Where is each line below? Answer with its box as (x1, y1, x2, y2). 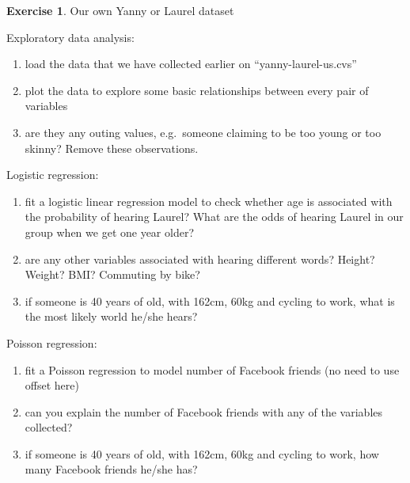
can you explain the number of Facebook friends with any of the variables (25, 403, 383, 420)
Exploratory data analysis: (6, 29, 135, 45)
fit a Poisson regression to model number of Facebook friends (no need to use (25, 361, 400, 378)
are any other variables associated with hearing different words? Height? (25, 250, 375, 267)
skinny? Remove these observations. (25, 139, 199, 156)
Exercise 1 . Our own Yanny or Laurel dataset (6, 2, 234, 18)
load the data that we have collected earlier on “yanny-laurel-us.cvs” (25, 55, 357, 72)
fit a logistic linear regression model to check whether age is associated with (25, 192, 393, 209)
